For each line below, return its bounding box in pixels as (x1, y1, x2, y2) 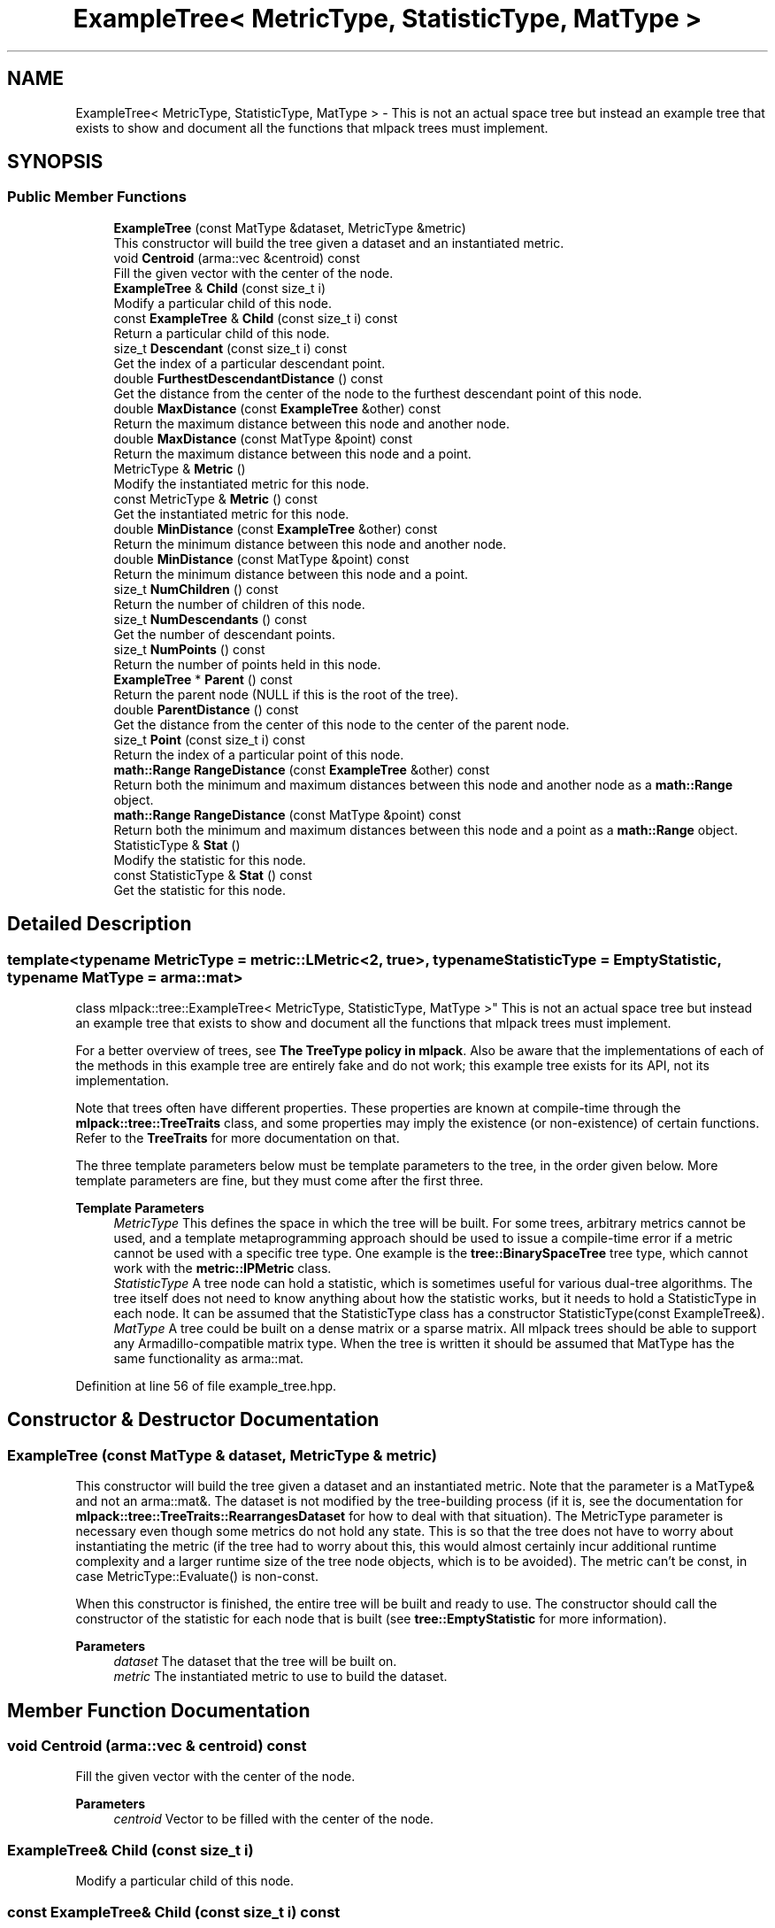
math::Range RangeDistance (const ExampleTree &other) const (113, 761, 490, 777)
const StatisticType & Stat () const (113, 867, 312, 883)
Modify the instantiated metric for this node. (113, 475, 370, 491)
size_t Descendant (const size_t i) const (113, 340, 348, 356)
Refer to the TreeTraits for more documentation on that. (75, 1130, 400, 1146)
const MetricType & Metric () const (113, 490, 318, 506)
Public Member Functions (7, 188, 187, 206)
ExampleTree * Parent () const (113, 671, 293, 687)
